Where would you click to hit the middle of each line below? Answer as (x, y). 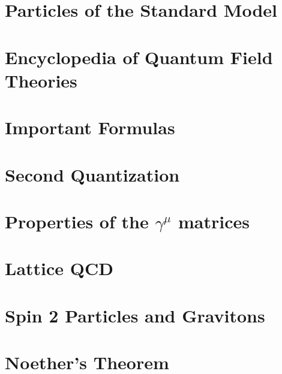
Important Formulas (90, 127)
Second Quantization (92, 174)
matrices (214, 221)
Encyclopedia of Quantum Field (139, 57)
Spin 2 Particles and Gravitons (135, 315)
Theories (41, 80)
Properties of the (77, 221)
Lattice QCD (59, 268)
